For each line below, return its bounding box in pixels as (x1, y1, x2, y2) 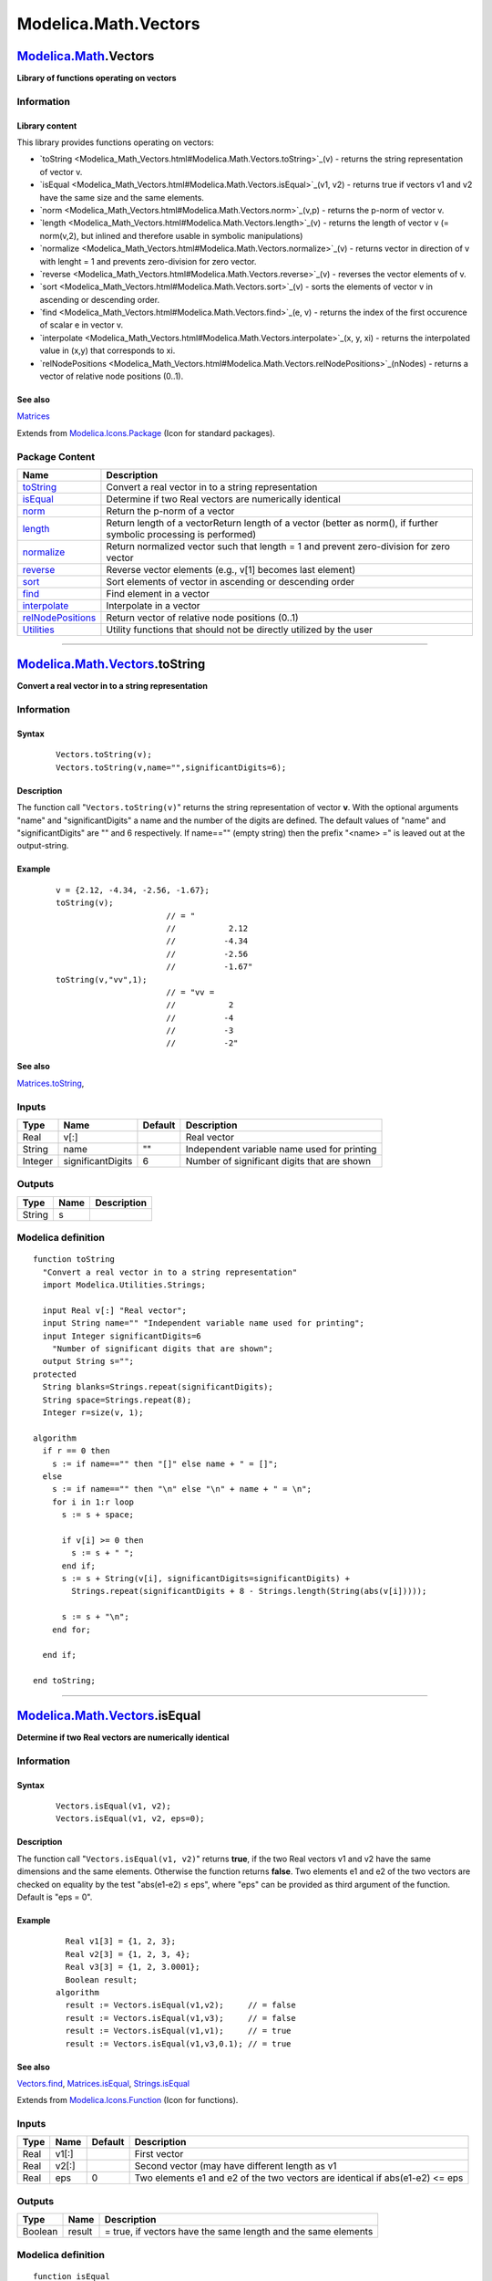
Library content (16, 120, 77, 131)
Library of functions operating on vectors (16, 73, 177, 84)
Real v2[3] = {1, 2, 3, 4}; (65, 1949, 191, 1959)
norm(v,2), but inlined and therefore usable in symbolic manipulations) (39, 230, 303, 241)
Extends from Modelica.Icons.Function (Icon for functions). (16, 2095, 239, 2106)
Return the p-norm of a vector (106, 505, 235, 517)
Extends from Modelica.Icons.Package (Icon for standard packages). (16, 427, 275, 438)
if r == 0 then (42, 1446, 110, 1456)
